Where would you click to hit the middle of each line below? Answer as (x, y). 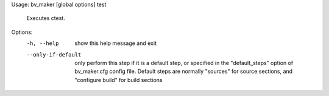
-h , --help (43, 43)
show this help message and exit (115, 43)
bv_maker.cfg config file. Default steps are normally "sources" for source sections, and (183, 71)
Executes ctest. (46, 18)
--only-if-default (54, 54)
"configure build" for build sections (119, 80)
